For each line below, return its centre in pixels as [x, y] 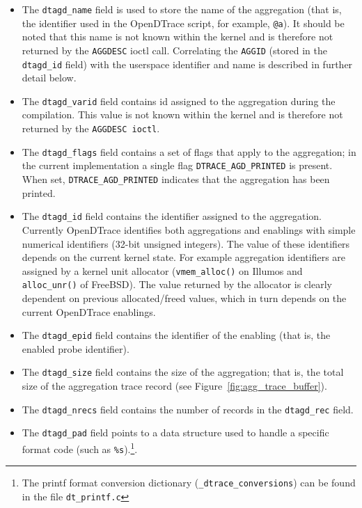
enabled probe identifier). [76, 348]
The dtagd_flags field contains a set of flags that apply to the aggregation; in [189, 151]
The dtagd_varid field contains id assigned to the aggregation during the [179, 101]
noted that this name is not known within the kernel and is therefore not [178, 37]
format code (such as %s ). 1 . [80, 448]
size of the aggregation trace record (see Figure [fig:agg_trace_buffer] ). [174, 386]
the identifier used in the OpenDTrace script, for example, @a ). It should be [183, 23]
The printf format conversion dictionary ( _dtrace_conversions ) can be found [189, 483]
